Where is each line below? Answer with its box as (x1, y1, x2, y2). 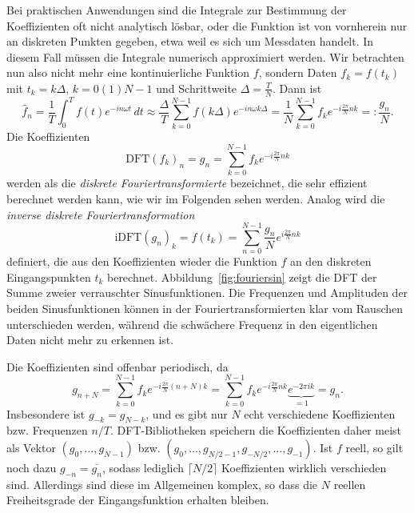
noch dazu (6, 459, 57, 476)
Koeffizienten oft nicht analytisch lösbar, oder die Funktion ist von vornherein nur (6, 17, 408, 34)
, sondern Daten (258, 64, 337, 81)
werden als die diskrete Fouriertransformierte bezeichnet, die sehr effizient (6, 174, 368, 191)
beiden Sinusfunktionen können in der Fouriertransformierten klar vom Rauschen (6, 300, 404, 317)
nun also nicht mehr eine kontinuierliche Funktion (6, 64, 250, 81)
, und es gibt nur (145, 405, 228, 422)
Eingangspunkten (6, 268, 91, 285)
